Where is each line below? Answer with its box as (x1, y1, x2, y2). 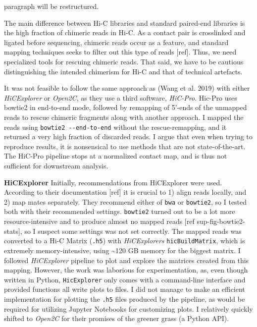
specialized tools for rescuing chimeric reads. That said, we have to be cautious (4, 56, 244, 66)
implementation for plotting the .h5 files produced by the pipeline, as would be (4, 293, 245, 304)
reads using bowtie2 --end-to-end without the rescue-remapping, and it (4, 121, 227, 132)
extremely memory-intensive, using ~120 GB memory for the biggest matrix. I (4, 245, 241, 255)
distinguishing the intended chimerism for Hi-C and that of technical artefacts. (4, 66, 243, 76)
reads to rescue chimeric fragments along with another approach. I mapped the (4, 111, 244, 122)
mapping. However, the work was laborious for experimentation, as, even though (4, 265, 248, 275)
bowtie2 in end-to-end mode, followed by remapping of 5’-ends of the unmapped (4, 102, 247, 112)
